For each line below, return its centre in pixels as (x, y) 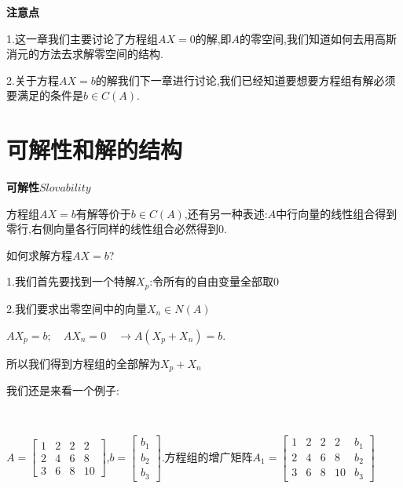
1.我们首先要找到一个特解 (71, 281)
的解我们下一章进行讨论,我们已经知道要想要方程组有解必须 (245, 80)
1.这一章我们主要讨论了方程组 (82, 38)
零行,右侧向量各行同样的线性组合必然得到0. (117, 229)
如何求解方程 (39, 255)
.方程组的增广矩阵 (207, 456)
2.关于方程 (33, 80)
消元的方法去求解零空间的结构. (85, 54)
